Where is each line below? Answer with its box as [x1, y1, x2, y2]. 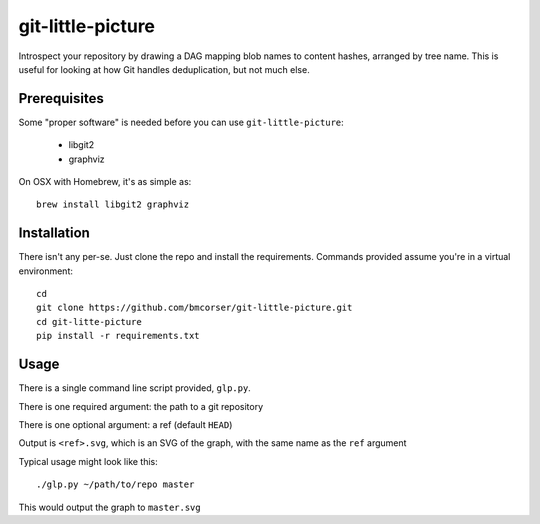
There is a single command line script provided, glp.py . [18, 382, 252, 394]
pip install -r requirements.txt [36, 330, 200, 342]
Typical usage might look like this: [18, 455, 159, 467]
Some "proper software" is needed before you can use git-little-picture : [18, 116, 344, 128]
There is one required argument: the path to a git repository [18, 400, 264, 412]
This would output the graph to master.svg [18, 501, 201, 513]
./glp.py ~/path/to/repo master [36, 479, 195, 490]
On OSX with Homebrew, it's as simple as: [18, 176, 192, 188]
